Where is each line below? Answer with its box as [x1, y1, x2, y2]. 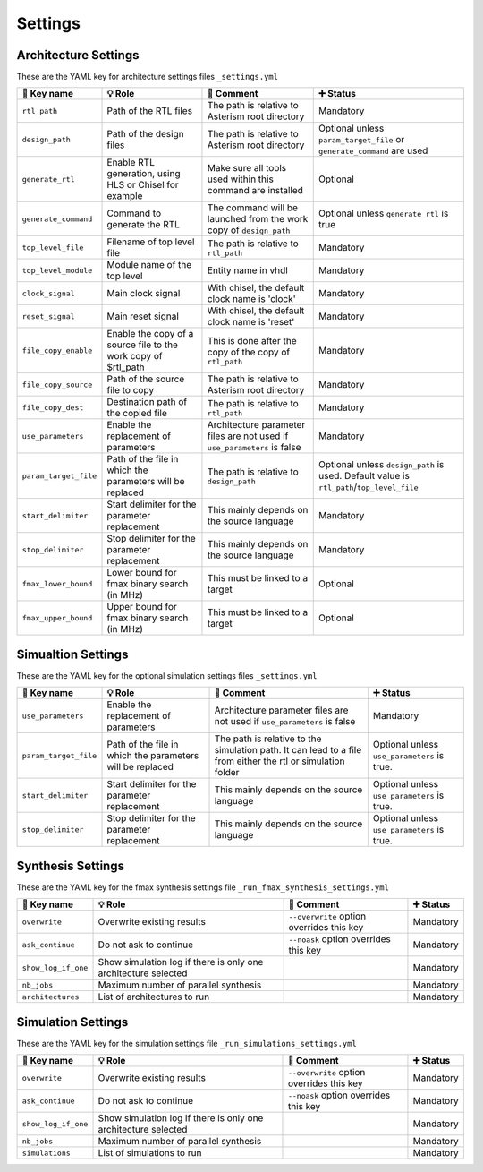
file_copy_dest [21, 403, 84, 412]
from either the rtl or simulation [214, 755, 345, 767]
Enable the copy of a [106, 328, 194, 340]
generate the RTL [106, 218, 181, 231]
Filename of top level [106, 235, 195, 248]
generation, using [106, 167, 181, 180]
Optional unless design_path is [318, 458, 445, 471]
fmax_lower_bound [21, 578, 93, 588]
